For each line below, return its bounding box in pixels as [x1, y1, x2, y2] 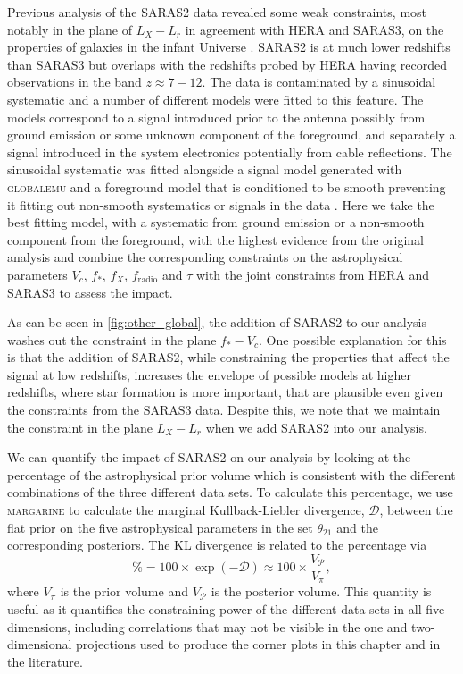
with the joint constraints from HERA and [195, 265, 430, 283]
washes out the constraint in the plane [7, 330, 217, 349]
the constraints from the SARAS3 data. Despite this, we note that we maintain [7, 400, 441, 419]
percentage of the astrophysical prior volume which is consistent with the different [7, 465, 456, 484]
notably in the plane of [7, 20, 133, 38]
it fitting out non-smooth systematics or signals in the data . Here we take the [7, 195, 434, 214]
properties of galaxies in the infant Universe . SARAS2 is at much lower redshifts [7, 38, 451, 56]
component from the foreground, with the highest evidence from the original [7, 230, 424, 249]
